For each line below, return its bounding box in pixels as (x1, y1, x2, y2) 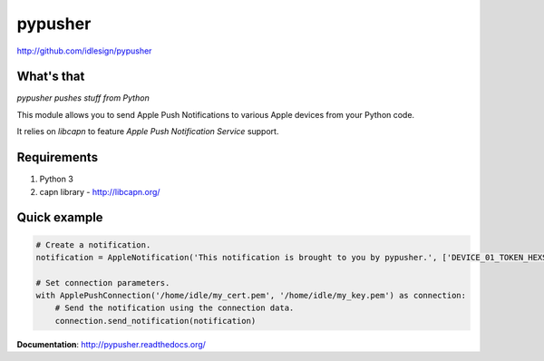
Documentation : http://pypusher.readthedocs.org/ (16, 338, 206, 349)
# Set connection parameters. (35, 278, 170, 288)
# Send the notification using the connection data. (54, 303, 295, 313)
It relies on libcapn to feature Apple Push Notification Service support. (16, 126, 279, 137)
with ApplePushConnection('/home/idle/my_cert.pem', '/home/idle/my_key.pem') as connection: (35, 290, 467, 301)
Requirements (16, 150, 99, 165)
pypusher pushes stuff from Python (16, 93, 150, 103)
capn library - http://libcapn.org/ (39, 186, 160, 197)
